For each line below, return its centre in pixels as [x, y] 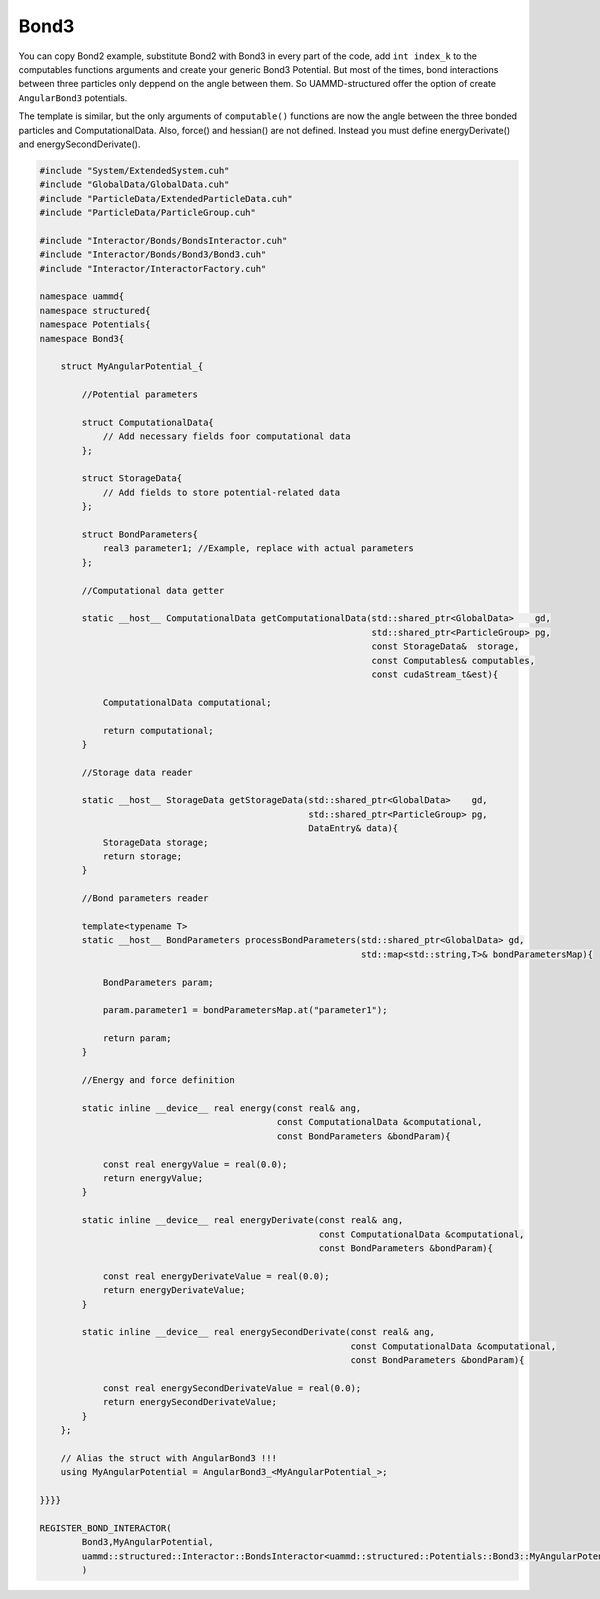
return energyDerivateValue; [174, 1290]
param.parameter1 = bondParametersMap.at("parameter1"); [245, 1010]
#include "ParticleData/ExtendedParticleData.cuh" [166, 198]
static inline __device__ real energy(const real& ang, [221, 1108]
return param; [137, 1038]
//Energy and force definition [158, 1080]
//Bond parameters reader [145, 898]
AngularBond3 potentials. [73, 97]
